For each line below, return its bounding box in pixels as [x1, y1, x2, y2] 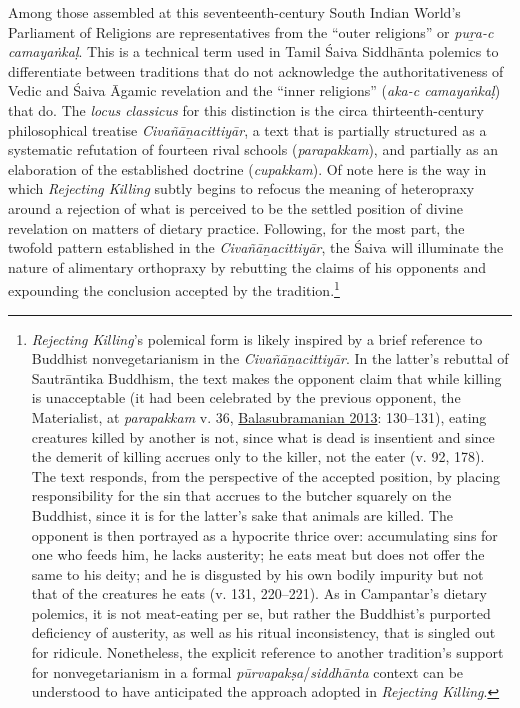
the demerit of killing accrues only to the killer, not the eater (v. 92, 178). [31, 446, 485, 467]
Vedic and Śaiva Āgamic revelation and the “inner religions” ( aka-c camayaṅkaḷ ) [8, 80, 501, 101]
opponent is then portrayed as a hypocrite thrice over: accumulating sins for [31, 524, 498, 545]
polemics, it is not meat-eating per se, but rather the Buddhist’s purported [31, 602, 491, 623]
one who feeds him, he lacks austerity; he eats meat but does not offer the [31, 544, 485, 565]
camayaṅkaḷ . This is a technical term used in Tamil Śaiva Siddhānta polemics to [8, 41, 499, 62]
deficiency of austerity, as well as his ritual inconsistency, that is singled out [31, 622, 496, 643]
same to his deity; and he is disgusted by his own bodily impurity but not [31, 563, 484, 584]
